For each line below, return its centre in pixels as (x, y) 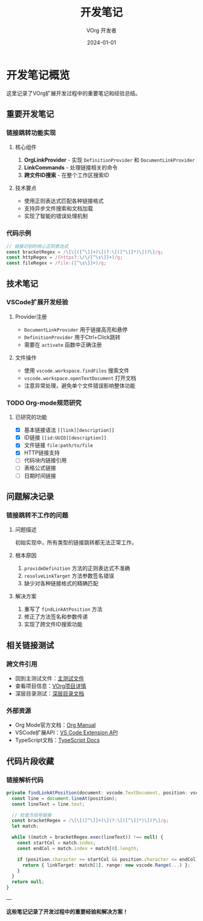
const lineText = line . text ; (48, 804)
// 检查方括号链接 (32, 815)
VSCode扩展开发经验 (37, 302)
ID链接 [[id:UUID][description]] (65, 437)
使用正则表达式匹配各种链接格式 (64, 201)
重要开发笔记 (30, 114)
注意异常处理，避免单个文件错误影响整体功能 (80, 385)
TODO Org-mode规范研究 (44, 402)
